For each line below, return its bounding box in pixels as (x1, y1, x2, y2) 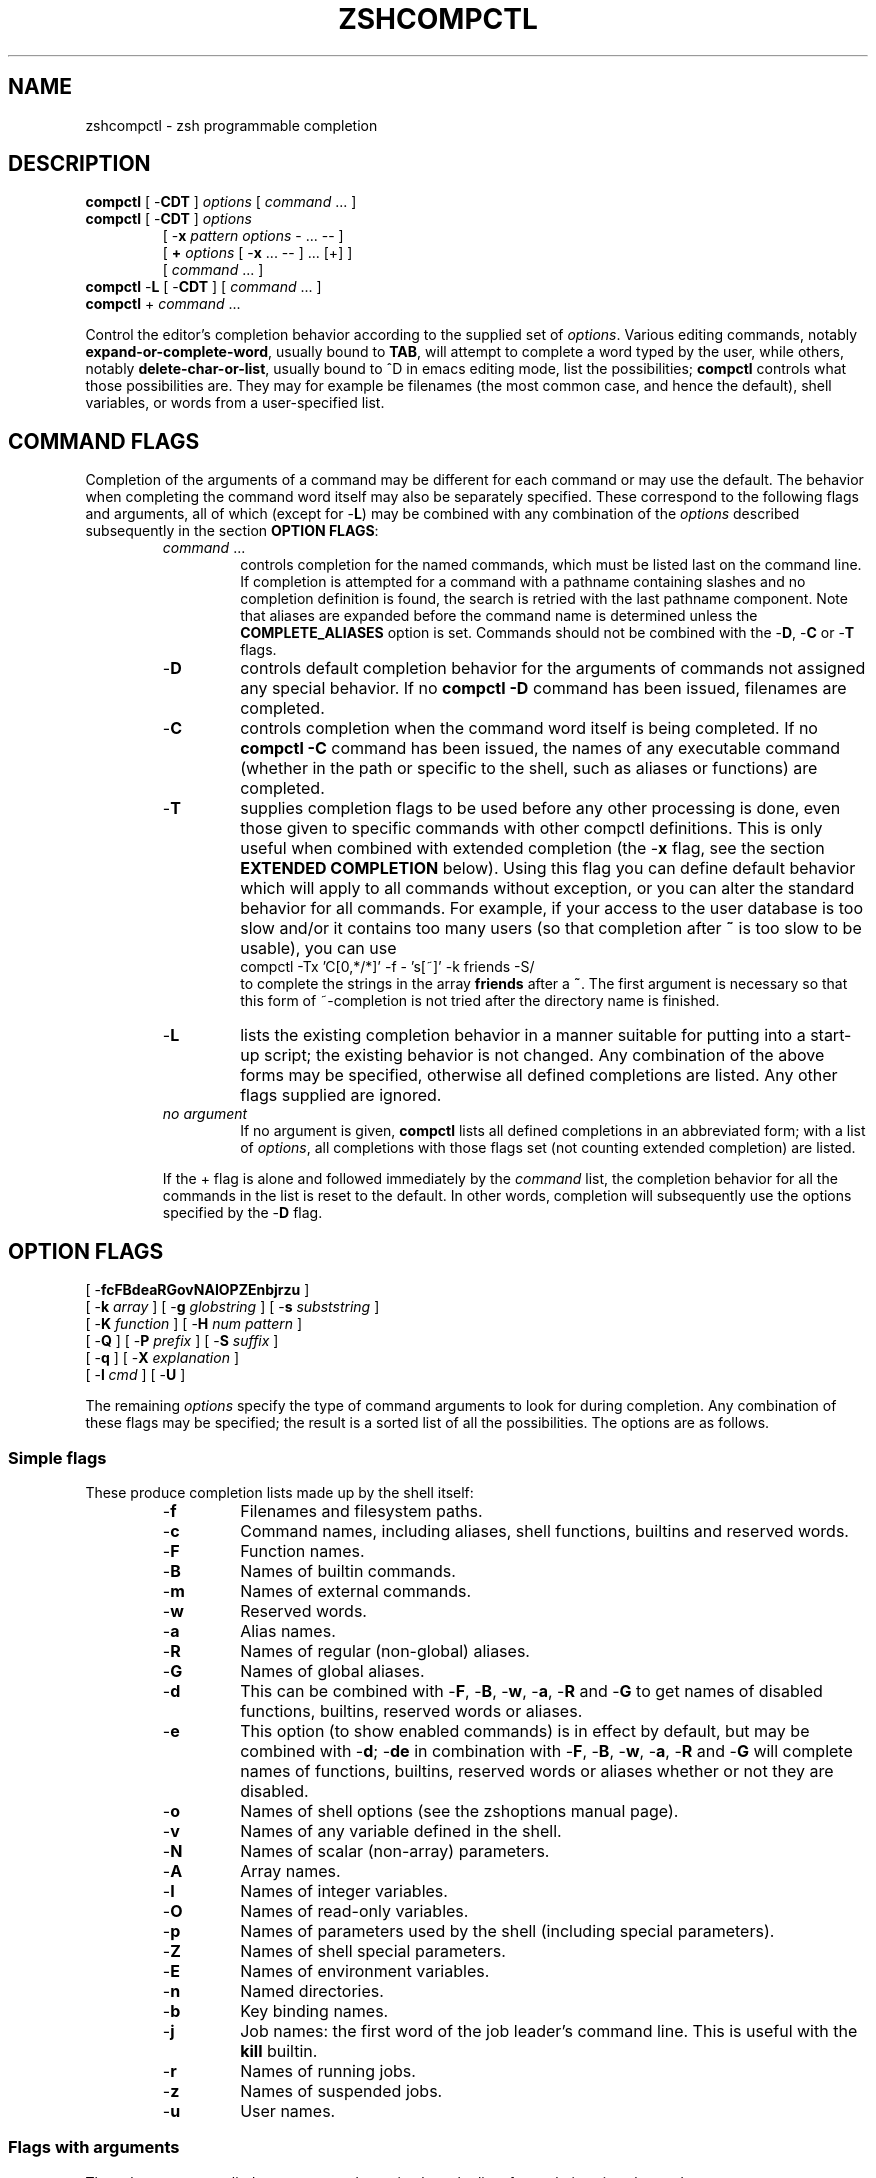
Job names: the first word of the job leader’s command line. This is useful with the (240, 2020, 858, 2041)
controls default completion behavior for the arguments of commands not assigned (240, 658, 866, 679)
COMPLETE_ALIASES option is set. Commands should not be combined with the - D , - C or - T (240, 624, 855, 642)
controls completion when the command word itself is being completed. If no (240, 718, 818, 739)
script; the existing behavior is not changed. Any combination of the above (263, 1045, 825, 1066)
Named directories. (240, 1980, 384, 2001)
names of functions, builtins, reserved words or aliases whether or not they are (240, 1760, 834, 1781)
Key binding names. (240, 2000, 389, 2021)
